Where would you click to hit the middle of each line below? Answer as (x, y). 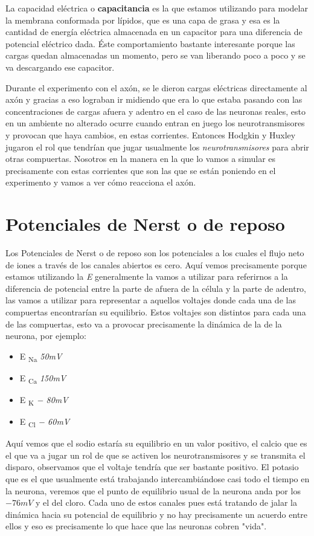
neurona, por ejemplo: (46, 336)
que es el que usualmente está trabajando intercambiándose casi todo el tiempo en (158, 479)
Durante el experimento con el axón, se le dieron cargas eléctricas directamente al (156, 87)
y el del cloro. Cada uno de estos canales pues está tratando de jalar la (166, 502)
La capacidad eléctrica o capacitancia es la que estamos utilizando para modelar (157, 8)
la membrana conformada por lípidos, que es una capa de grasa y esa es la (143, 20)
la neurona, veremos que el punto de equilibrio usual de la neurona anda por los (153, 490)
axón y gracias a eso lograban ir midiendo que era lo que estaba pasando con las (154, 99)
